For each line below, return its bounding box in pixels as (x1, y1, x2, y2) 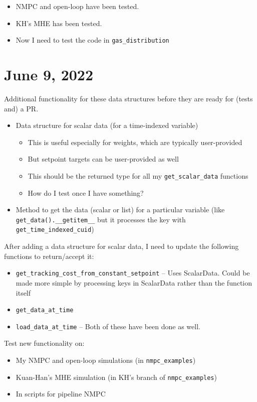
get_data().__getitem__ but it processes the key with (16, 214, 186, 224)
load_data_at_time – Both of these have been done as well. (16, 321, 200, 331)
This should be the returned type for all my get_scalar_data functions (28, 170, 248, 181)
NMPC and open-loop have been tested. (16, 1, 139, 11)
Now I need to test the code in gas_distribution (16, 35, 169, 45)
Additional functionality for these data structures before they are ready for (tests (4, 93, 253, 103)
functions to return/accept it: (4, 250, 94, 261)
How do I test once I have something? (28, 187, 144, 198)
